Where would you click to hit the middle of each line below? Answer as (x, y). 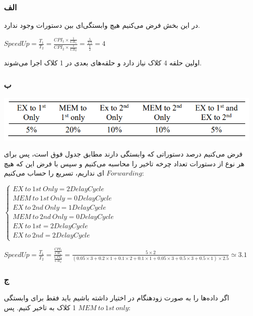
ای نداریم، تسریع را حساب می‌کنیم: (74, 173)
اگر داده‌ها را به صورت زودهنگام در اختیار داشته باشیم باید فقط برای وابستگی (117, 298)
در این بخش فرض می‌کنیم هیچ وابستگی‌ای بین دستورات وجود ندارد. (102, 25)
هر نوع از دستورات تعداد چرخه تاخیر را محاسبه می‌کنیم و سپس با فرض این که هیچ (124, 163)
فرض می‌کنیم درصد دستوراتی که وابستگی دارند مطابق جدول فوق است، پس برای (123, 154)
